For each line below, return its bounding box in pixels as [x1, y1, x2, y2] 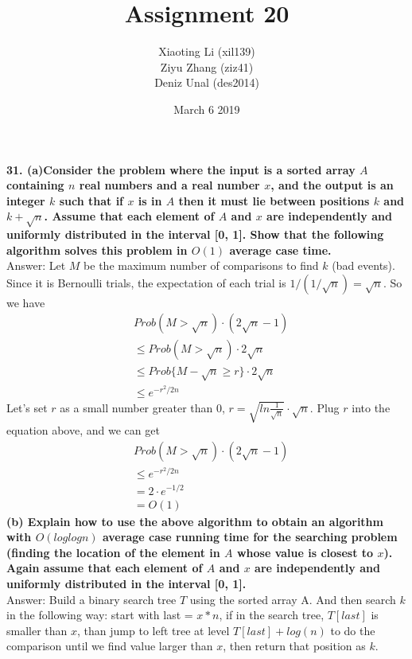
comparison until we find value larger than [6, 638, 213, 654]
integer [6, 192, 45, 209]
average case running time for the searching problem [102, 528, 398, 545]
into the [352, 399, 391, 415]
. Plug [309, 399, 340, 415]
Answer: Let [6, 257, 66, 274]
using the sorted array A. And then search [189, 591, 396, 607]
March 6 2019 [173, 100, 240, 117]
